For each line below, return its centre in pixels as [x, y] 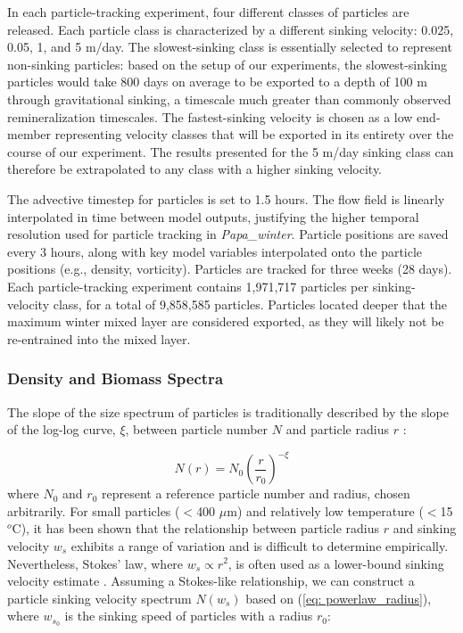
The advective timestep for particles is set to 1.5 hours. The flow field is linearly [226, 198]
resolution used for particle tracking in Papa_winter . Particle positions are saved [228, 234]
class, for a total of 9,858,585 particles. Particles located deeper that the [250, 304]
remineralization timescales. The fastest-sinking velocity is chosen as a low [210, 116]
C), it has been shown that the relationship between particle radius [196, 528]
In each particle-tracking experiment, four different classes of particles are [208, 12]
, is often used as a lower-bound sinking [336, 563]
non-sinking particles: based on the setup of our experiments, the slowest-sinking [227, 64]
